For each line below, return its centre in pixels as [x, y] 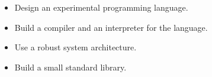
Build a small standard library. [70, 67]
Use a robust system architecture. [76, 47]
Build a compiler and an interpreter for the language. [111, 27]
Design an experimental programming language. [101, 7]
